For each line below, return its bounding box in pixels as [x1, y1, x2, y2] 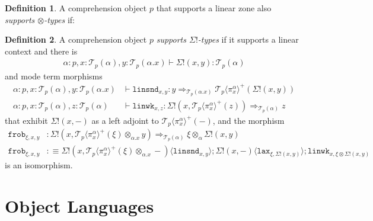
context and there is [5, 44, 78, 57]
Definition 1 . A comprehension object [5, 2, 147, 14]
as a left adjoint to [91, 114, 159, 126]
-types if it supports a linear [197, 33, 299, 46]
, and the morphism [212, 114, 285, 126]
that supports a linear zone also [156, 2, 272, 14]
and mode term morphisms [5, 69, 103, 82]
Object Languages [5, 193, 154, 217]
